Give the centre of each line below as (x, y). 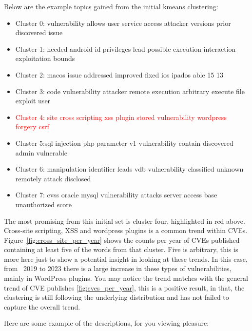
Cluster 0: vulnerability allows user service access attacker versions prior (123, 23)
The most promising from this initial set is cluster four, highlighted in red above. (125, 221)
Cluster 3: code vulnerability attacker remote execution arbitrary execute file (130, 91)
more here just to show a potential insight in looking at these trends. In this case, (126, 259)
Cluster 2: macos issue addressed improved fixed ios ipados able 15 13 (119, 74)
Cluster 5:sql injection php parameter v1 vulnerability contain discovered (124, 143)
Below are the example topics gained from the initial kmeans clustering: (111, 6)
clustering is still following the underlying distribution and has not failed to (116, 297)
